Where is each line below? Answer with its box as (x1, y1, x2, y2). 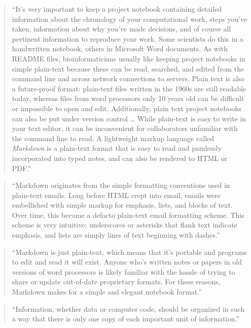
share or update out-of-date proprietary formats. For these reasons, (12, 276, 221, 287)
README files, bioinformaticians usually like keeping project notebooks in (12, 53, 245, 63)
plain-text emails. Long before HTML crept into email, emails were (12, 189, 221, 200)
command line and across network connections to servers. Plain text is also (12, 73, 244, 84)
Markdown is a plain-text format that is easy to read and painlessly (12, 143, 222, 153)
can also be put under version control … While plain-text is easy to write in (12, 113, 246, 123)
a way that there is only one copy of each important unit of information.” (12, 313, 240, 324)
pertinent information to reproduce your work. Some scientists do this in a (12, 33, 243, 44)
